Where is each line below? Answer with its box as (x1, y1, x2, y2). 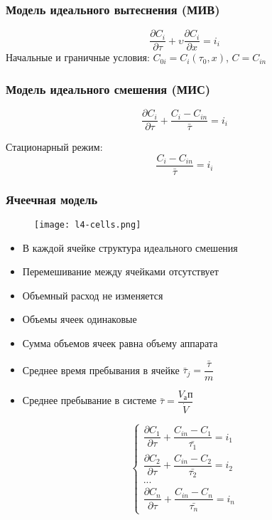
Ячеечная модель (6, 190, 98, 208)
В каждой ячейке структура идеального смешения (22, 240, 238, 255)
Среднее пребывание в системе (22, 393, 157, 408)
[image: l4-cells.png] (34, 220, 141, 230)
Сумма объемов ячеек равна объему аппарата (22, 336, 218, 351)
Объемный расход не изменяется (22, 287, 163, 302)
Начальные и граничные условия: (6, 50, 150, 65)
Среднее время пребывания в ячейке (22, 362, 180, 377)
